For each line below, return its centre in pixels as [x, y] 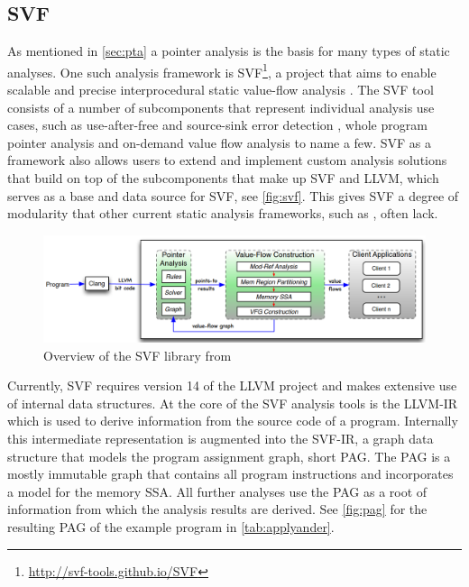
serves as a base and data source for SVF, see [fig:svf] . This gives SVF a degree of [233, 195]
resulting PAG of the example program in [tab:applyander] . [171, 526]
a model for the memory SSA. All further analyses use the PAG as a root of [217, 491]
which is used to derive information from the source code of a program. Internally [233, 421]
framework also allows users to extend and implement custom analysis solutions [227, 160]
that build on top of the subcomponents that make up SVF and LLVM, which [223, 178]
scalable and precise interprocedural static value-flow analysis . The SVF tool [221, 90]
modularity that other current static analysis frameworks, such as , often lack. [223, 213]
